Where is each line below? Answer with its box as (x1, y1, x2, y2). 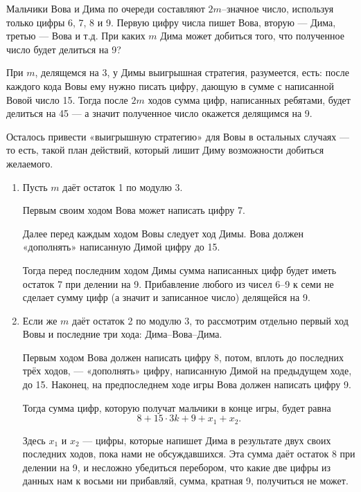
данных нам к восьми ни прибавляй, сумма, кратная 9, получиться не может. (22, 473, 349, 488)
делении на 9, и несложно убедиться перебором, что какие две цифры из (22, 459, 331, 474)
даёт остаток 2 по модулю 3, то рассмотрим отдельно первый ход (72, 313, 349, 327)
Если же (22, 313, 58, 327)
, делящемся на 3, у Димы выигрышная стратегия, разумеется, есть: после (35, 65, 349, 80)
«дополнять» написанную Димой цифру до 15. (22, 239, 220, 254)
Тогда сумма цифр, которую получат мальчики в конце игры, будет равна (22, 400, 331, 414)
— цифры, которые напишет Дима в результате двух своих (82, 432, 331, 447)
